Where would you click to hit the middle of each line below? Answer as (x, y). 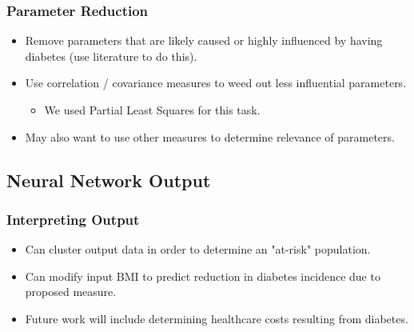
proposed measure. (71, 292)
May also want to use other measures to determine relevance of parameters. (210, 136)
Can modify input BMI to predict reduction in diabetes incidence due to (203, 276)
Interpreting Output (73, 219)
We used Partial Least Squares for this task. (152, 110)
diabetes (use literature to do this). (111, 56)
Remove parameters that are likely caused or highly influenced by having (204, 40)
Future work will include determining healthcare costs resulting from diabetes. (217, 318)
